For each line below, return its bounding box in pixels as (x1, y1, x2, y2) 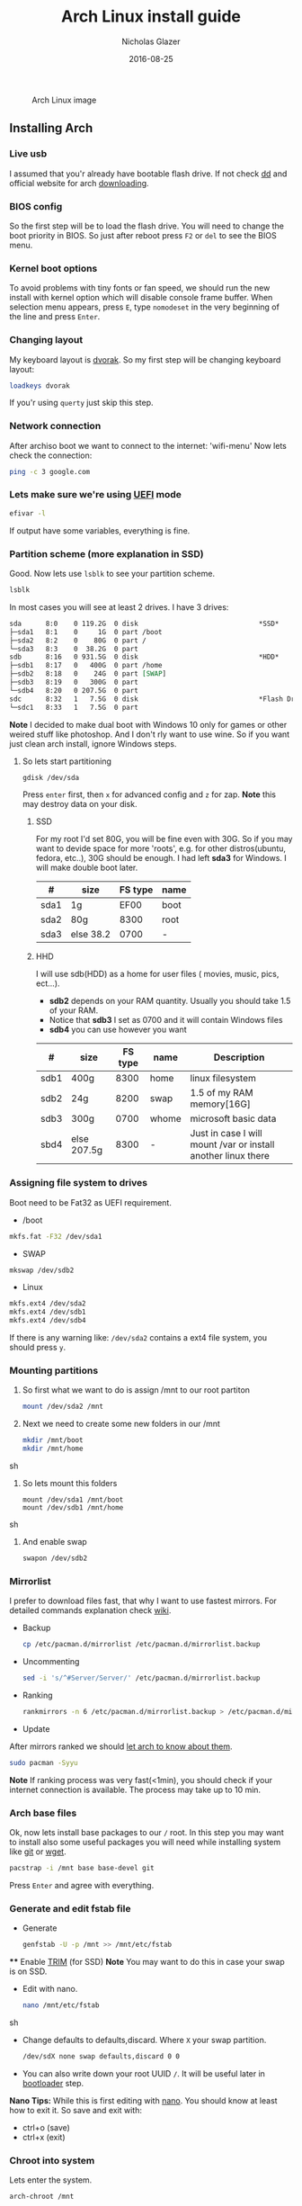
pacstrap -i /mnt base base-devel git (9, 1863, 155, 1872)
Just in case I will (190, 1127, 262, 1140)
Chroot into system (9, 2154, 95, 2166)
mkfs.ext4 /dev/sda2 (9, 1299, 87, 1308)
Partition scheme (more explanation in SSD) (9, 547, 204, 560)
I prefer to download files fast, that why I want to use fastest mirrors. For (9, 1595, 277, 1607)
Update (22, 1723, 50, 1734)
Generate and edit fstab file (9, 1902, 131, 1915)
